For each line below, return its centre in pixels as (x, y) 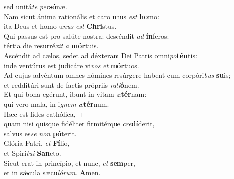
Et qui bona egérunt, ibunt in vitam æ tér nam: (75, 94)
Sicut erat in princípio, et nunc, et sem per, (70, 162)
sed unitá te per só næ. (36, 6)
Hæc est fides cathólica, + (44, 114)
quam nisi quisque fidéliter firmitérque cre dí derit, (79, 124)
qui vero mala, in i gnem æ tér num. (57, 104)
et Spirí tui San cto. (33, 152)
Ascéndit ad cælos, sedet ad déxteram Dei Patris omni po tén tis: (101, 55)
